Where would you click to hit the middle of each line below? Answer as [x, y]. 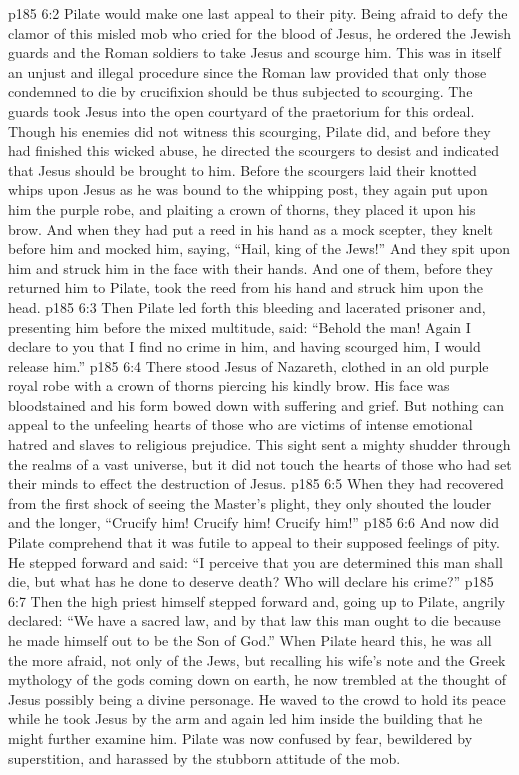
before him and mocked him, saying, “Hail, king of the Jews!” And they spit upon [259, 248]
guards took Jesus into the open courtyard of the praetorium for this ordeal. [241, 110]
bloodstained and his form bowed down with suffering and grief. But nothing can [256, 404]
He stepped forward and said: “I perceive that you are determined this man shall [255, 561]
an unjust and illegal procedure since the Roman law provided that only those [247, 71]
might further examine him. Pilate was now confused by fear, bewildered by [240, 737]
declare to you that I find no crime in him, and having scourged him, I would [244, 346]
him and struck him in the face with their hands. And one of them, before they [250, 267]
